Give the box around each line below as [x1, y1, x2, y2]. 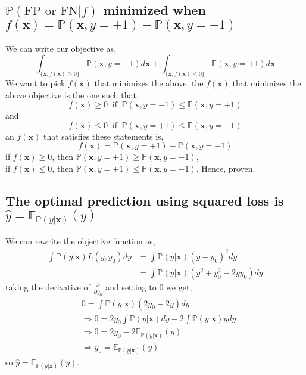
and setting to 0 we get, [105, 281, 192, 293]
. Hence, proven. [196, 162, 255, 174]
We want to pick [5, 77, 65, 89]
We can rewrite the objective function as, [5, 235, 155, 247]
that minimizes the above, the [94, 77, 204, 89]
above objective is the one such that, [5, 88, 139, 101]
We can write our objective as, [5, 42, 117, 54]
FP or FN [24, 5, 78, 18]
